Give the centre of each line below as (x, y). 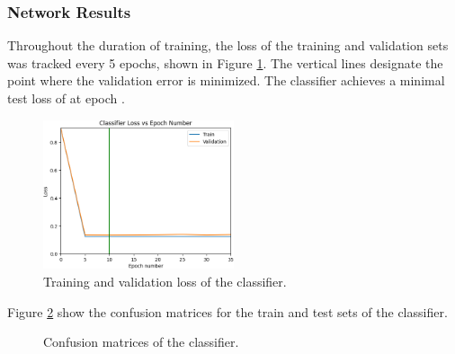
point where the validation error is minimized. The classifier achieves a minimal (226, 80)
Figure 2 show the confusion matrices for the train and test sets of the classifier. (227, 311)
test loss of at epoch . (66, 98)
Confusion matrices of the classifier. (141, 342)
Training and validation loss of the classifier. (165, 282)
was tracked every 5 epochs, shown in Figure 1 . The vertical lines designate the (225, 62)
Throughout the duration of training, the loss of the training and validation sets (228, 45)
